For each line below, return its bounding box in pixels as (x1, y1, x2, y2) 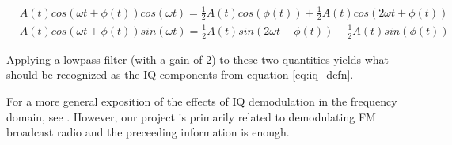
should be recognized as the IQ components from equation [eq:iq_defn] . (6, 66, 354, 83)
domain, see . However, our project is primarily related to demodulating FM (6, 108, 376, 125)
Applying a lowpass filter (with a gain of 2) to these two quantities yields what (6, 50, 389, 67)
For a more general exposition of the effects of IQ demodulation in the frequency (6, 92, 397, 109)
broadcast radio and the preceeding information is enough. (6, 124, 290, 140)
